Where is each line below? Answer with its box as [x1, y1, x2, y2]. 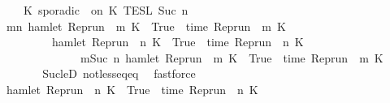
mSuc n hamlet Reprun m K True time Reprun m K [80, 49, 383, 66]
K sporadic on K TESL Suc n [23, 2, 188, 18]
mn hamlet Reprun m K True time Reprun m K [6, 17, 286, 34]
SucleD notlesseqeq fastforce [42, 65, 196, 82]
